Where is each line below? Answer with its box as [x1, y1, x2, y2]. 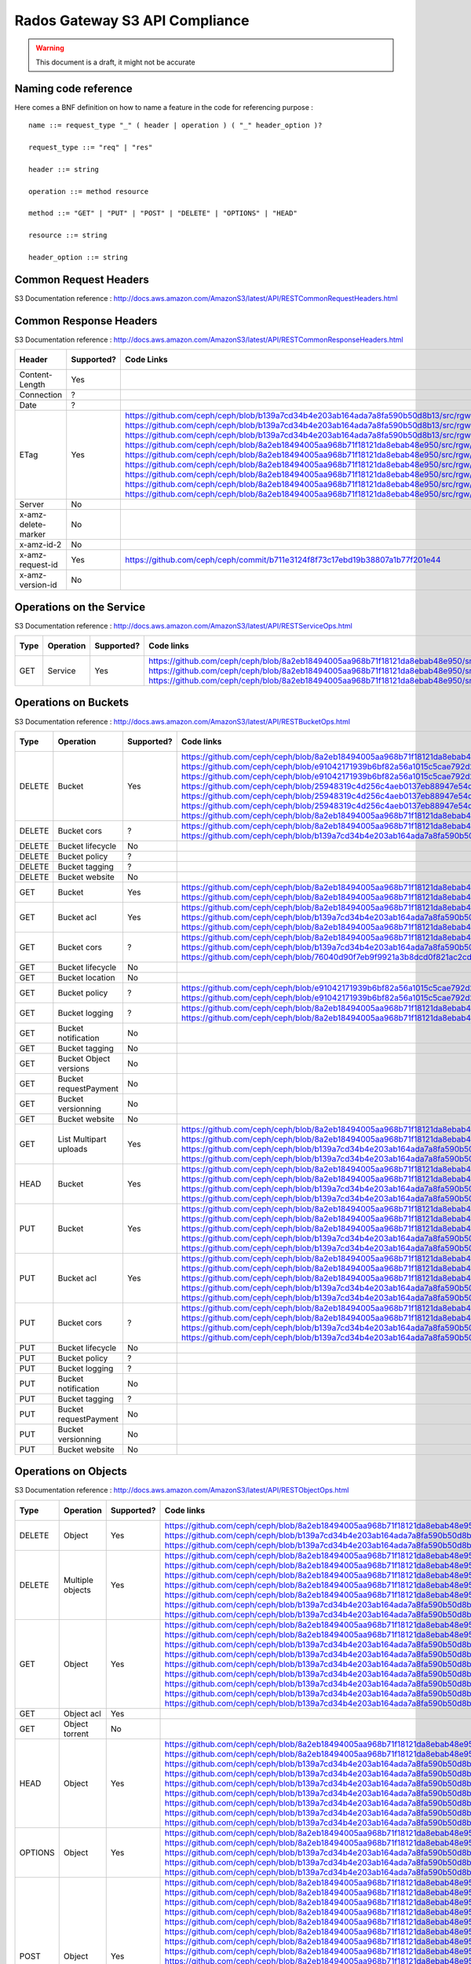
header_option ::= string [28, 252, 129, 262]
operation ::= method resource [28, 187, 149, 196]
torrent [63, 1728, 89, 1739]
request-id [19, 559, 58, 570]
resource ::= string [28, 231, 108, 240]
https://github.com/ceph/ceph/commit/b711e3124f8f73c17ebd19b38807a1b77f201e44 [125, 555, 441, 566]
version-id [19, 580, 58, 591]
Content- [19, 369, 53, 380]
